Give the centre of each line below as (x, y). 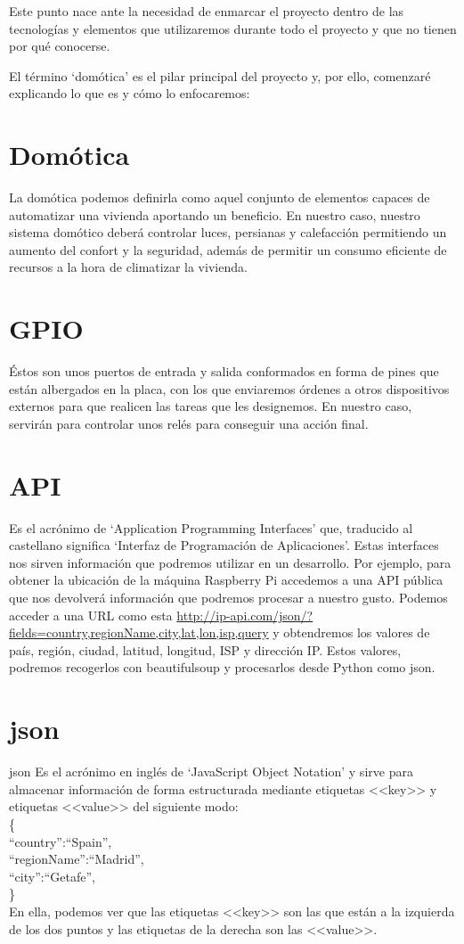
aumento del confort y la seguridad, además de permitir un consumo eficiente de (228, 249)
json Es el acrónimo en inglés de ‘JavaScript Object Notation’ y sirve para (211, 772)
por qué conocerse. (60, 46)
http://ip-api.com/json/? (245, 615)
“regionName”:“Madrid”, (77, 859)
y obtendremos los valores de (351, 632)
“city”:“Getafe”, (52, 876)
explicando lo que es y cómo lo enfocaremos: (130, 93)
